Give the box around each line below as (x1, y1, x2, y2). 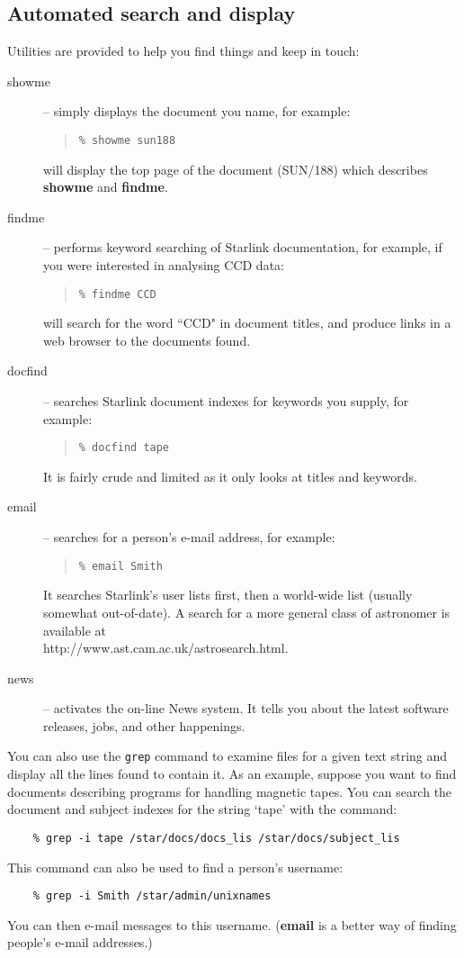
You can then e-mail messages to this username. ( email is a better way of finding (7, 915, 457, 934)
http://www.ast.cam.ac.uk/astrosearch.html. (43, 638, 289, 657)
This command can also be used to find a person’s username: (7, 857, 344, 876)
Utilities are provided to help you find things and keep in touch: (7, 41, 360, 60)
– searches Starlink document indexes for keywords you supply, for (43, 392, 409, 411)
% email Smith (78, 559, 163, 573)
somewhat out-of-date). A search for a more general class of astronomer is (43, 602, 451, 621)
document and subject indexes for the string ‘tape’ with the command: (7, 800, 397, 818)
